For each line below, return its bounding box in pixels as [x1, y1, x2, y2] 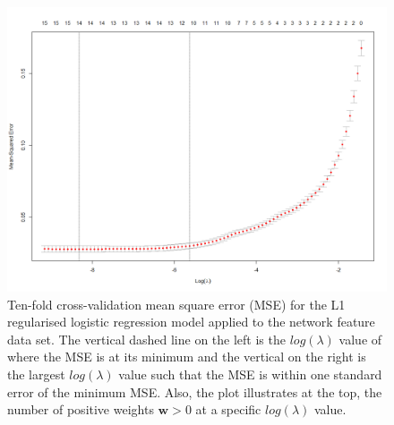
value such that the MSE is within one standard [118, 364, 382, 383]
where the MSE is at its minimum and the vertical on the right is [7, 347, 366, 366]
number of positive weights [7, 400, 154, 419]
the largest [7, 364, 65, 383]
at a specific [195, 400, 261, 419]
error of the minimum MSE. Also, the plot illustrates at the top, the [7, 382, 382, 401]
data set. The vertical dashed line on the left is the [7, 329, 286, 348]
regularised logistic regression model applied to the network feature [7, 312, 375, 331]
